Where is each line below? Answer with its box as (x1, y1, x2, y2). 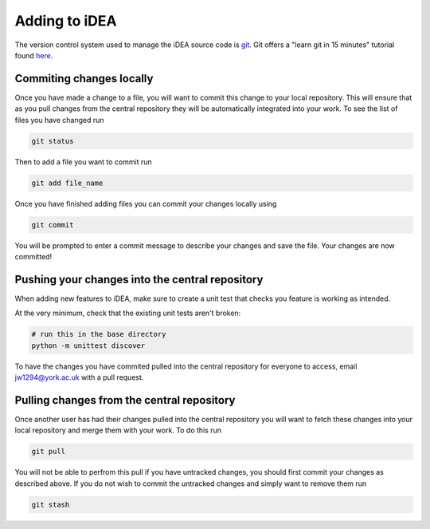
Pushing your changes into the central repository (14, 272, 264, 286)
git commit (31, 220, 74, 229)
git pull (31, 447, 66, 456)
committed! (14, 251, 53, 261)
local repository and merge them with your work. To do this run (14, 425, 222, 435)
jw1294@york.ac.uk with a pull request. (14, 372, 144, 382)
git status (31, 136, 74, 145)
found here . (14, 50, 53, 60)
